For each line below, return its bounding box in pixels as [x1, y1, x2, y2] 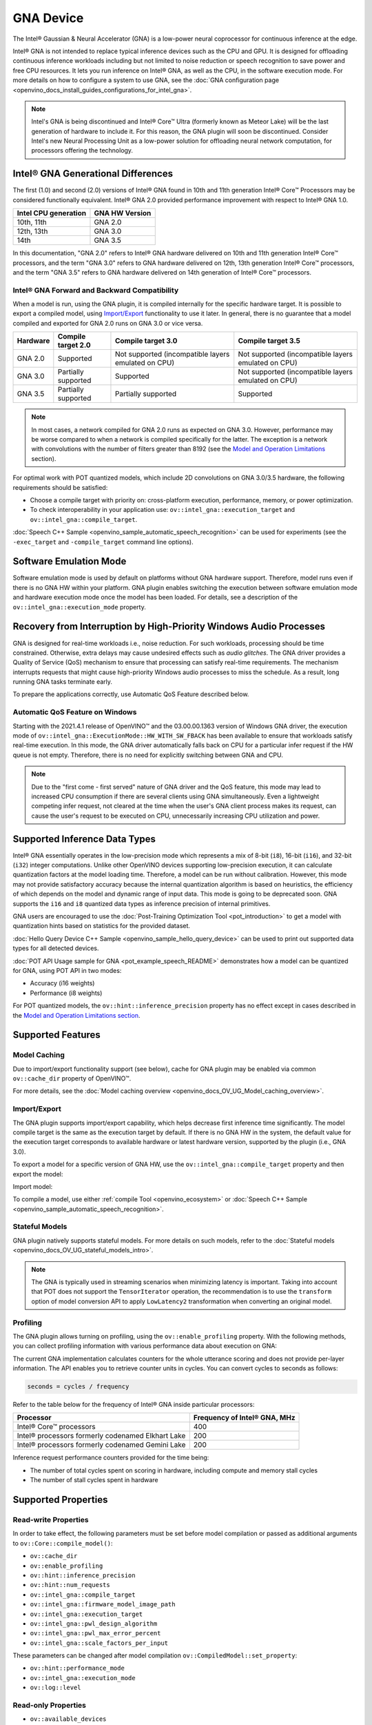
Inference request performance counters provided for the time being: [12, 1453, 209, 1462]
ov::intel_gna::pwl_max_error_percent [30, 1629, 161, 1637]
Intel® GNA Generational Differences [12, 168, 174, 179]
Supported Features [12, 1029, 101, 1041]
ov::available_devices [30, 1715, 107, 1723]
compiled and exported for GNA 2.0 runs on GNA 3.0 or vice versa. [12, 319, 203, 327]
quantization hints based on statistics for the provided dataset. [12, 922, 191, 930]
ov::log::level [30, 1684, 82, 1692]
